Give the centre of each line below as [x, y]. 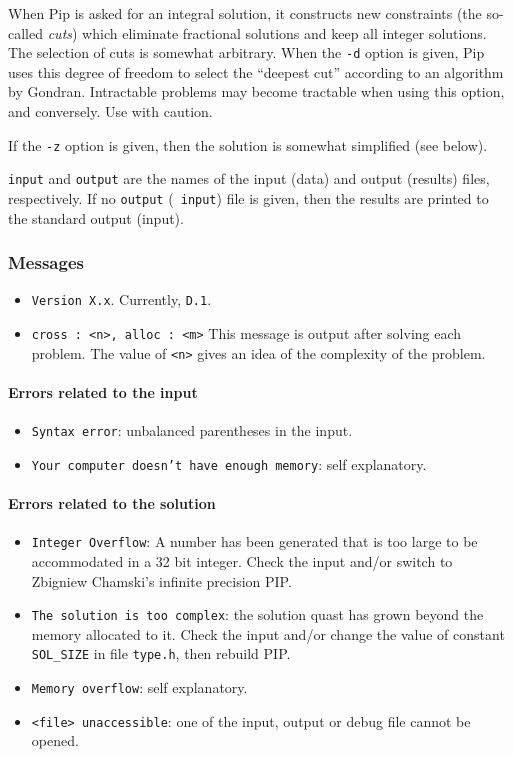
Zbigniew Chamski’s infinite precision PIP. [161, 580]
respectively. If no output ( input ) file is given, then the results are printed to [248, 197]
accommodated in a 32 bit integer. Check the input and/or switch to [242, 560]
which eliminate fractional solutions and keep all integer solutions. [284, 32]
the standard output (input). [96, 217]
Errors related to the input [103, 391]
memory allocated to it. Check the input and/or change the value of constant [268, 633]
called [25, 32]
